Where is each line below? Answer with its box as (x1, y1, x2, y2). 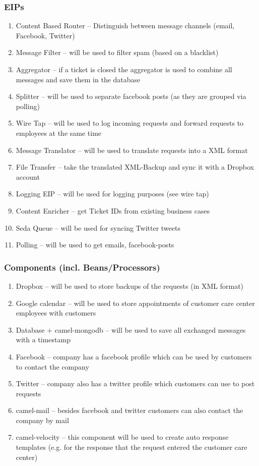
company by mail (16, 415, 69, 425)
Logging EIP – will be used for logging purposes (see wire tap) (16, 188, 209, 199)
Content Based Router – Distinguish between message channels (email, (16, 20, 235, 31)
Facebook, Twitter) (16, 30, 75, 40)
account (16, 171, 40, 182)
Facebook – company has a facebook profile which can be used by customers (16, 351, 252, 361)
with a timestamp (16, 334, 71, 345)
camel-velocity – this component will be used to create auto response (16, 432, 229, 442)
